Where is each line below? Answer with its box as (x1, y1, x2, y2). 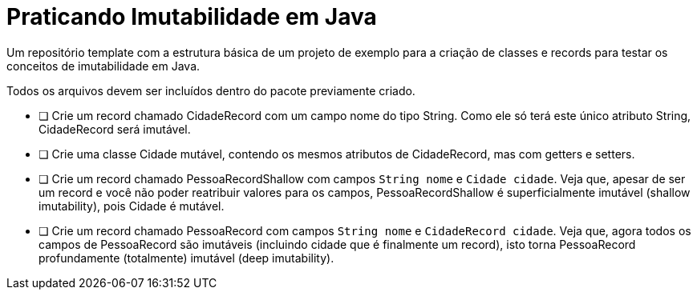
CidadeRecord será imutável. (38, 122, 191, 136)
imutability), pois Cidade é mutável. (38, 198, 225, 213)
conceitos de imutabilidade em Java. (6, 58, 201, 73)
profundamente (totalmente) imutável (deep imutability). (38, 250, 334, 265)
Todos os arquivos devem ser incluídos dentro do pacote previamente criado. (6, 83, 415, 98)
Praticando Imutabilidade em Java (6, 3, 377, 30)
